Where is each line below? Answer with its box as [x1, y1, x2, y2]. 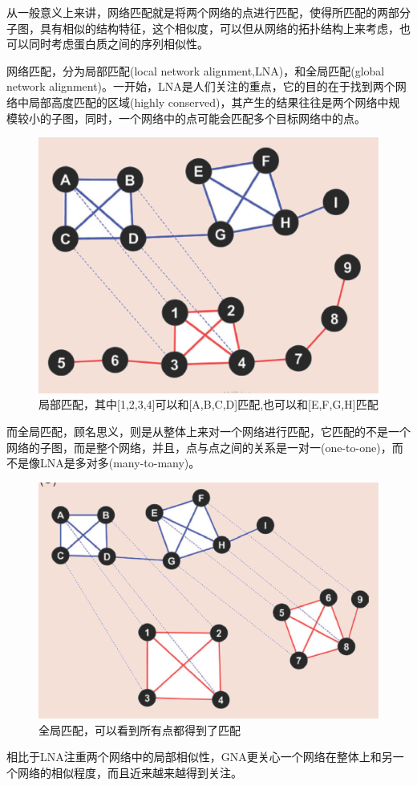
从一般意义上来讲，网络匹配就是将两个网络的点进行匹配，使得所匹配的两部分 [6, 4, 411, 20]
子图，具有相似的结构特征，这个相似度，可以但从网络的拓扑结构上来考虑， [6, 19, 399, 36]
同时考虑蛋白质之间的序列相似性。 [28, 35, 208, 52]
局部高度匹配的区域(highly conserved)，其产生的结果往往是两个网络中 [28, 93, 389, 110]
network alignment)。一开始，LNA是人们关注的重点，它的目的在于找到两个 [6, 78, 395, 95]
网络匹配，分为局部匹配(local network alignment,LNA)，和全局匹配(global [6, 62, 385, 79]
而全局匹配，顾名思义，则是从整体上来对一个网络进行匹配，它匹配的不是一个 [6, 422, 411, 439]
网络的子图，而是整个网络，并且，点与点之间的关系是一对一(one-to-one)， [6, 438, 392, 455]
